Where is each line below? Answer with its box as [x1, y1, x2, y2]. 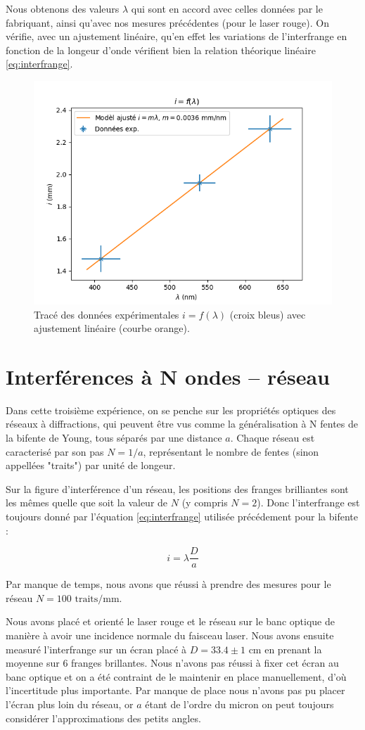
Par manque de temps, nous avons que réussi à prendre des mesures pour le [6, 577, 331, 591]
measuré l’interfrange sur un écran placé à [6, 641, 187, 656]
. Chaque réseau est [230, 430, 315, 445]
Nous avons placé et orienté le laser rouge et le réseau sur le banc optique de [6, 614, 335, 629]
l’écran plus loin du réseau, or [6, 697, 134, 712]
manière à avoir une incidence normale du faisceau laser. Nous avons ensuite [6, 628, 334, 643]
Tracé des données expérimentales [34, 307, 179, 321]
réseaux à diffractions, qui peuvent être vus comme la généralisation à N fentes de [6, 416, 358, 431]
